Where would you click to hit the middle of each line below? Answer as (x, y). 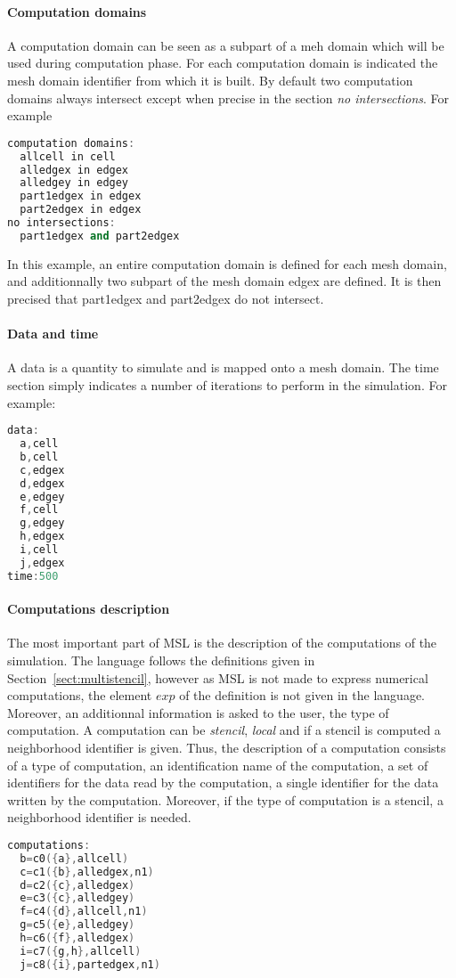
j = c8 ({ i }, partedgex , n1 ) (90, 964)
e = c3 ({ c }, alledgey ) (77, 898)
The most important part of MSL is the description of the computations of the (222, 643)
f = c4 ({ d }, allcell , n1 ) (84, 912)
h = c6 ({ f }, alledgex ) (77, 938)
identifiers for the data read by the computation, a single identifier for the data (223, 782)
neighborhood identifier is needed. (99, 817)
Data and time (53, 334)
